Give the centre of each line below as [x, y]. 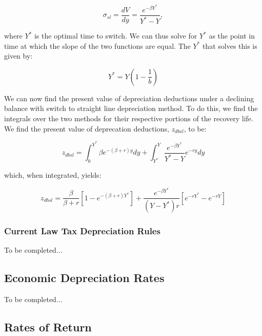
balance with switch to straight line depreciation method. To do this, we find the [131, 108]
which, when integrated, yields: [53, 175]
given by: [18, 56]
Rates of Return [48, 327]
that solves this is [230, 45]
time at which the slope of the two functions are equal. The [97, 45]
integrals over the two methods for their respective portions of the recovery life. [129, 118]
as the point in [232, 36]
